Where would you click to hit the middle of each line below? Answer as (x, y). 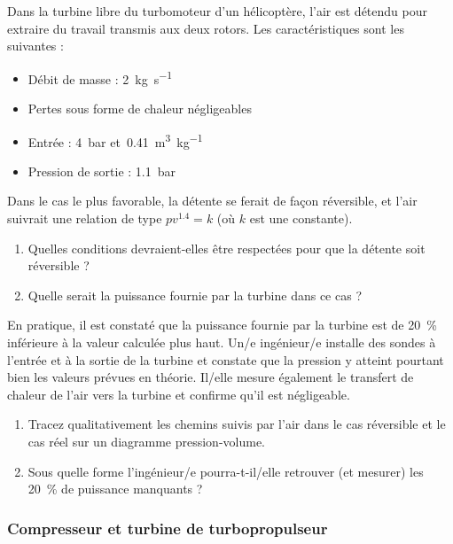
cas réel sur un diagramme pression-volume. (147, 441)
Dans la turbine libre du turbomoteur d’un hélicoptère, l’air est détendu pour (217, 11)
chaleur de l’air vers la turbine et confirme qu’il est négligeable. (179, 394)
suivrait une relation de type (85, 218)
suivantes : (35, 46)
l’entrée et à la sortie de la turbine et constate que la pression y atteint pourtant (226, 359)
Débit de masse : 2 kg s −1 (100, 77)
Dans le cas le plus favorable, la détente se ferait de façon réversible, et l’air (212, 201)
